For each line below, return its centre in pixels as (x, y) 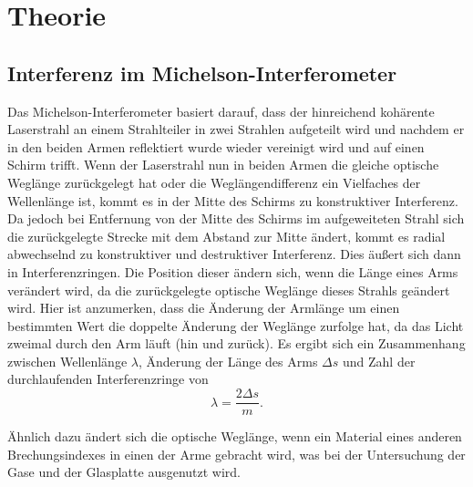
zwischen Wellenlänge (67, 361)
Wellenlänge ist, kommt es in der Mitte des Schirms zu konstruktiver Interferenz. (233, 200)
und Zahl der (379, 361)
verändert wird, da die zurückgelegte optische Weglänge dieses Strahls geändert (229, 290)
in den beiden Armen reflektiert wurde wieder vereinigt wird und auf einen (216, 146)
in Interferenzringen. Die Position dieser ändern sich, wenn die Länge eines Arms (233, 271)
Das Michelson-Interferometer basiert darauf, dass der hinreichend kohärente (221, 111)
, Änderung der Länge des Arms (228, 361)
